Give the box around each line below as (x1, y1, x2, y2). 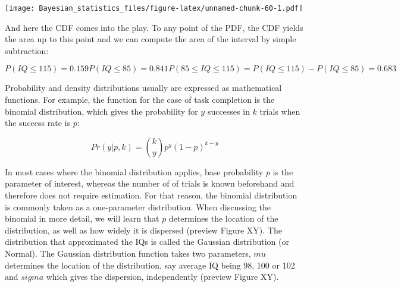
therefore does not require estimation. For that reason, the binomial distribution (5, 189, 297, 201)
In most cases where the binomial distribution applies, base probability (5, 165, 264, 178)
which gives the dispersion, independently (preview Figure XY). (46, 270, 279, 283)
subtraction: (5, 44, 49, 56)
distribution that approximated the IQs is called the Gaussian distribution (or (5, 235, 289, 248)
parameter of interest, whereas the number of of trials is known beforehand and (5, 177, 295, 190)
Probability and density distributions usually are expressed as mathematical (5, 81, 282, 94)
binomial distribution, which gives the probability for (5, 105, 198, 117)
